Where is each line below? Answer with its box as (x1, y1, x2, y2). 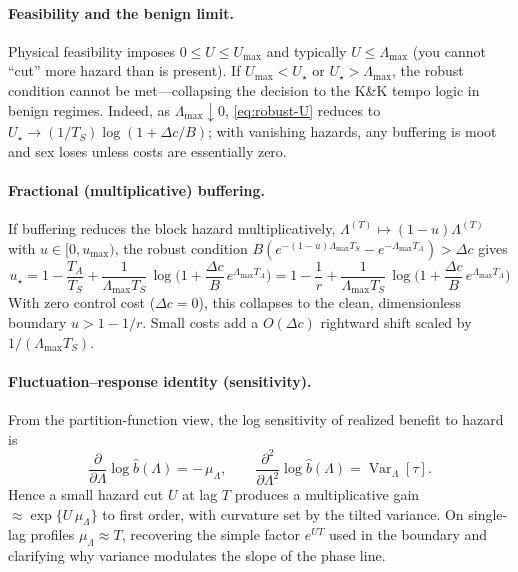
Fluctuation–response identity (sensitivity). (8, 370, 312, 391)
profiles (30, 524, 75, 545)
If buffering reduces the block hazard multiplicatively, (8, 218, 336, 239)
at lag (182, 484, 218, 505)
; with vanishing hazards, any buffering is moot (208, 121, 497, 142)
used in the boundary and (329, 524, 488, 545)
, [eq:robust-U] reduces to (225, 99, 381, 120)
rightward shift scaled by (320, 311, 472, 332)
